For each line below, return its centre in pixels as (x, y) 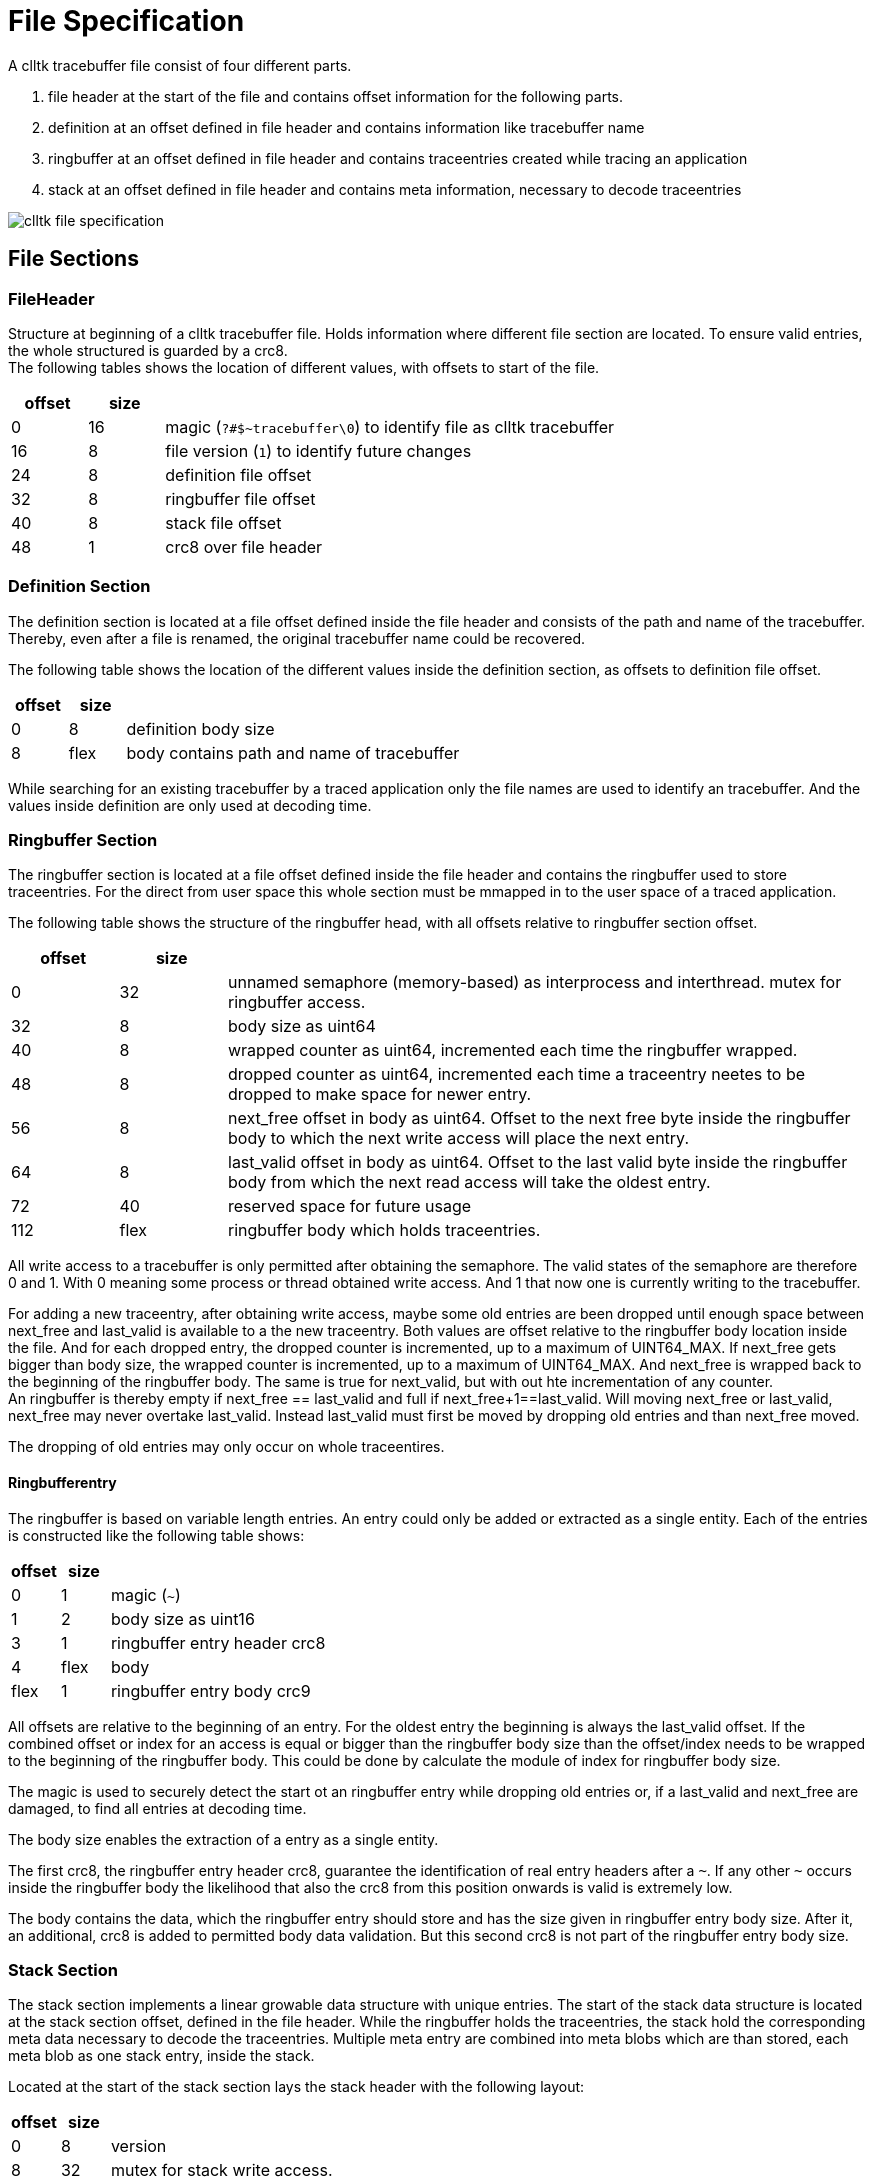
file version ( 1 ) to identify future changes (318, 450)
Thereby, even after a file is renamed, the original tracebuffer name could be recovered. (297, 638)
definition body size (200, 728)
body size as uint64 (302, 1026)
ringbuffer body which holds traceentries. (384, 1230)
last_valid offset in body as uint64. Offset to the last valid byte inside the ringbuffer (538, 1162)
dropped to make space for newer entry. (380, 1094)
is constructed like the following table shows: (156, 1535)
